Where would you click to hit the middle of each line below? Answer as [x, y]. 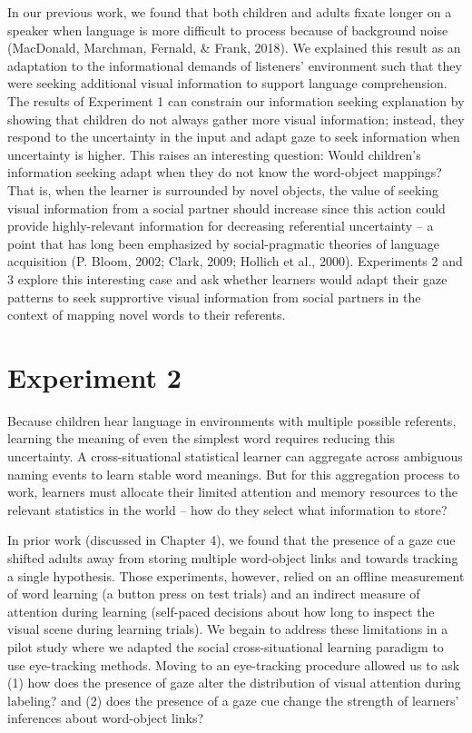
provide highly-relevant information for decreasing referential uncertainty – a [221, 226]
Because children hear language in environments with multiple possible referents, [232, 420]
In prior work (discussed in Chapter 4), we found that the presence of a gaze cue [231, 540]
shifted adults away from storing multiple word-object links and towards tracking [233, 557]
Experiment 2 [94, 376]
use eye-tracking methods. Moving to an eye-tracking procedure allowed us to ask [234, 664]
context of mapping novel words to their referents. [147, 315]
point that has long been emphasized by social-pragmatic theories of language [223, 243]
